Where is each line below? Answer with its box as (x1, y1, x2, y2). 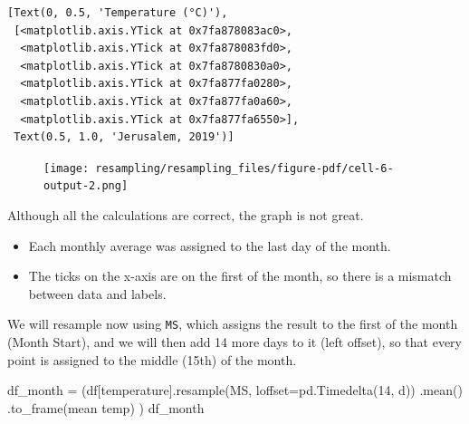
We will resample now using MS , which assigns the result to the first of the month (7, 314, 458, 333)
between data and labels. (28, 284, 167, 303)
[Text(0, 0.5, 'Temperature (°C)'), (7, 6, 228, 19)
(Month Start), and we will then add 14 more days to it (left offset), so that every (7, 332, 462, 352)
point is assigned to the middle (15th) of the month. (7, 350, 297, 369)
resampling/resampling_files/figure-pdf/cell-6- (95, 161, 394, 175)
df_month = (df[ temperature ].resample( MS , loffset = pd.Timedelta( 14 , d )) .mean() (7, 381, 463, 400)
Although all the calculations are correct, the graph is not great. (7, 206, 364, 225)
